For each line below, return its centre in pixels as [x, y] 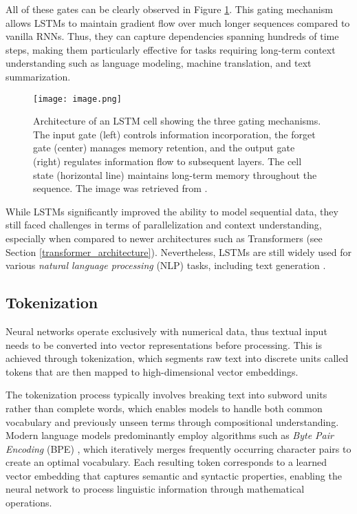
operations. [29, 503]
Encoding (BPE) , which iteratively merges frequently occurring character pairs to [178, 448]
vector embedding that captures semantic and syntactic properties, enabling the [174, 475]
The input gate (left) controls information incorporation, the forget [174, 134]
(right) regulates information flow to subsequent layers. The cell [167, 161]
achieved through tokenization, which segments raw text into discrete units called [177, 358]
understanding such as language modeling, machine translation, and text [159, 63]
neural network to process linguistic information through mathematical [155, 489]
